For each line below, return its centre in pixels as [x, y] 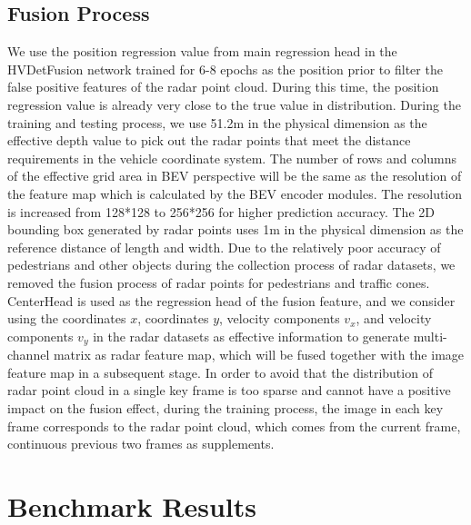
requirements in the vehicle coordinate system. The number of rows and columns [232, 158]
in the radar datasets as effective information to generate [251, 336]
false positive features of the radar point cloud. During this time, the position [223, 87]
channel [29, 355]
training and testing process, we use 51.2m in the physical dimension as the [217, 122]
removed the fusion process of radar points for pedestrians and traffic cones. [219, 282]
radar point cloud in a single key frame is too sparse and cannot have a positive [229, 390]
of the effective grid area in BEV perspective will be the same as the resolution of [235, 176]
